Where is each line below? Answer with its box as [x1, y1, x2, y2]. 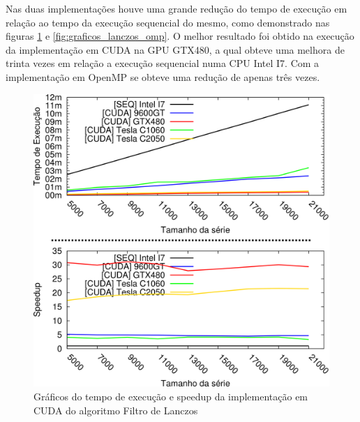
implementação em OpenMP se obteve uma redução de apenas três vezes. [6, 69, 320, 84]
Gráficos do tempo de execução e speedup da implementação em [33, 389, 308, 404]
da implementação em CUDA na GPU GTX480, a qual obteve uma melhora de [6, 42, 345, 56]
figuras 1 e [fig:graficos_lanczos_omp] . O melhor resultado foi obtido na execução [6, 29, 354, 43]
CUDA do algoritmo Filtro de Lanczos [33, 402, 198, 417]
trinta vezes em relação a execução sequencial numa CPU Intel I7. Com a [6, 56, 320, 70]
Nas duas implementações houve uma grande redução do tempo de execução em [6, 1, 347, 15]
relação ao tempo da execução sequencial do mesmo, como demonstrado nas [6, 15, 330, 29]
